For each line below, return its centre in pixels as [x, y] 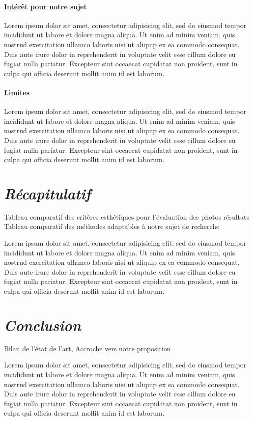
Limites [17, 92]
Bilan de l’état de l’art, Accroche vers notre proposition [87, 348]
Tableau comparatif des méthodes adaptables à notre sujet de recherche [112, 226]
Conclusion [42, 325]
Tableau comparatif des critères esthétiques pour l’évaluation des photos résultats [126, 216]
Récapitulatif [47, 193]
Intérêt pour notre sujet [45, 6]
